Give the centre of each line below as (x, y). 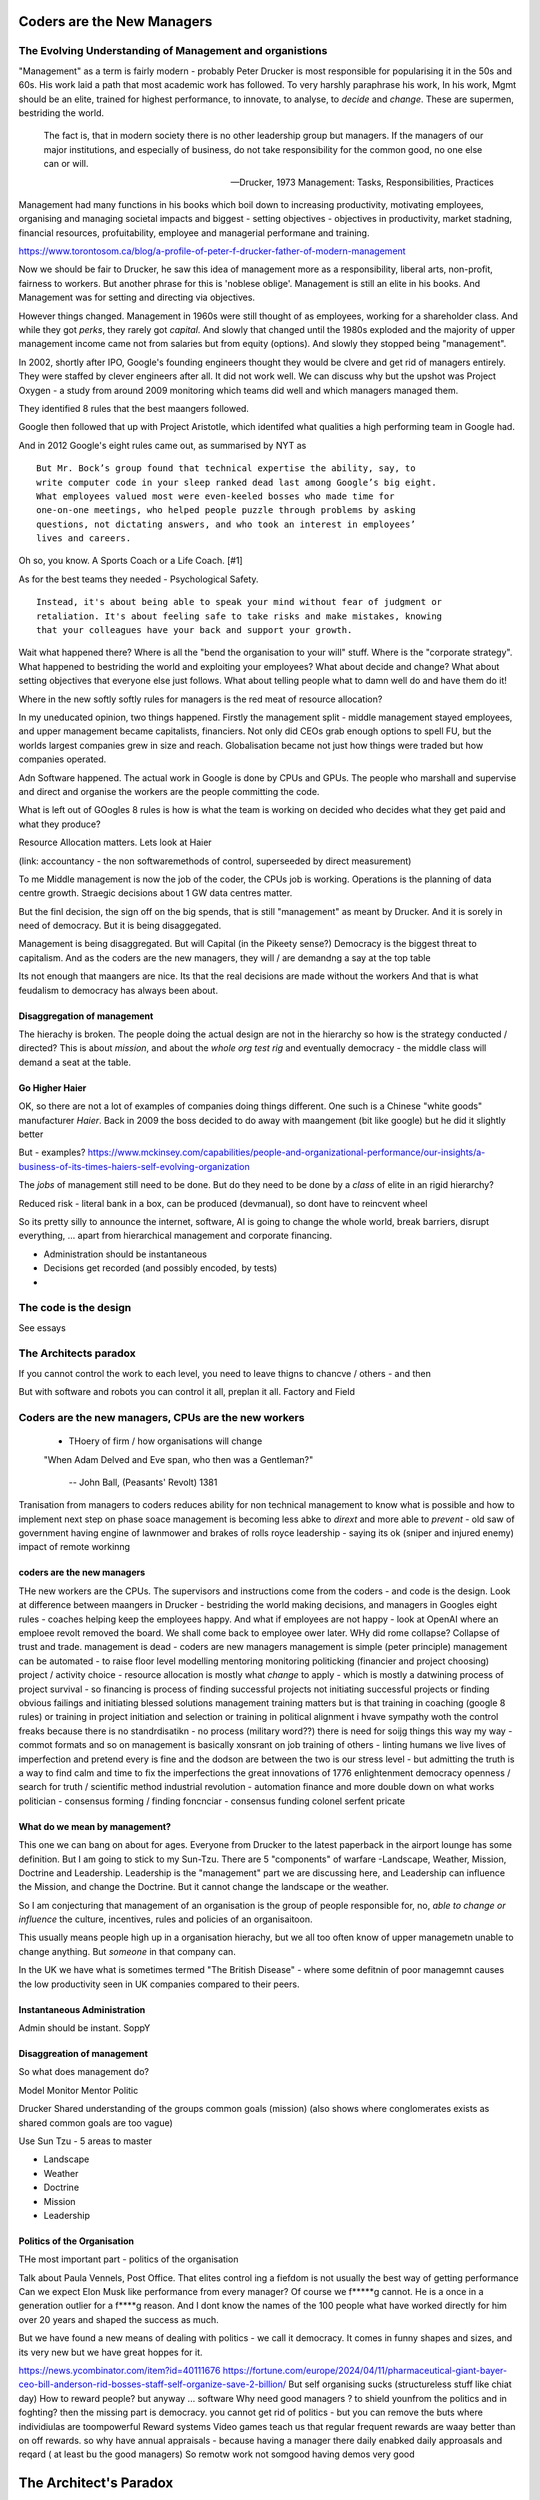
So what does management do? (84, 2072)
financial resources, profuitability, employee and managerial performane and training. (194, 232)
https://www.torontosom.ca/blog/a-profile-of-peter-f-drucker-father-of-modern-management (212, 251)
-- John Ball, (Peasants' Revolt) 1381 (143, 1482)
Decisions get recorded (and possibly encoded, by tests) (160, 1268)
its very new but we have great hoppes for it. (111, 2352)
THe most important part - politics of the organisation (128, 2259)
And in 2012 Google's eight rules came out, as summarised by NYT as (162, 445)
